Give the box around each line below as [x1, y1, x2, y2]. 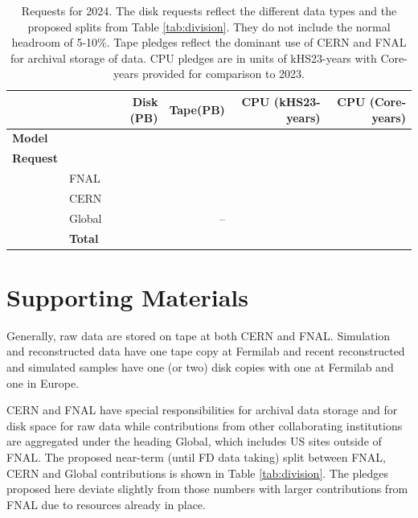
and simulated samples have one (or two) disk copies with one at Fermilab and [6, 359, 394, 376]
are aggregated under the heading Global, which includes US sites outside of [6, 433, 382, 450]
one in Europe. [6, 374, 80, 391]
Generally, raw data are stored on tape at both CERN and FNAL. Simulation [6, 327, 391, 343]
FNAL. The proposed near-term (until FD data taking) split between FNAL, [6, 449, 387, 465]
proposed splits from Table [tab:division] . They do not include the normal [27, 18, 391, 35]
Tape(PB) [169, 101, 225, 117]
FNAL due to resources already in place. [6, 495, 206, 512]
